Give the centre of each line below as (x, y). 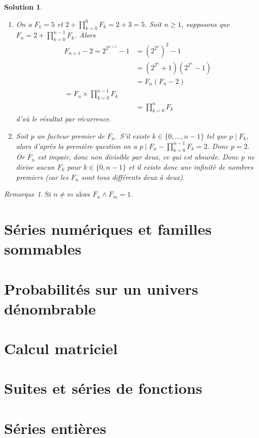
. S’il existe (132, 136)
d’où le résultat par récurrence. (64, 119)
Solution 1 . (23, 7)
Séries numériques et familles (108, 228)
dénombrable (50, 308)
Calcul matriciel (61, 348)
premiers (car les (42, 177)
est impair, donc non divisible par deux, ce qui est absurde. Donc (138, 157)
